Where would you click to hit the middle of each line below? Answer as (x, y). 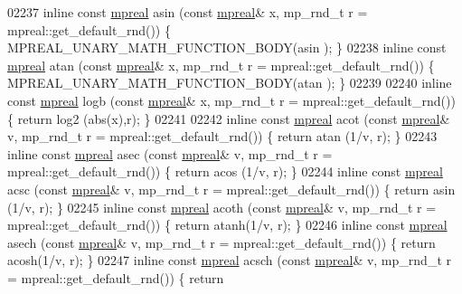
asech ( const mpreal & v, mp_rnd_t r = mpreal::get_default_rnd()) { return (222, 242)
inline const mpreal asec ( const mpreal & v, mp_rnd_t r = (170, 153)
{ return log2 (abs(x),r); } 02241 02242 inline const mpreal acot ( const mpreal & (229, 118)
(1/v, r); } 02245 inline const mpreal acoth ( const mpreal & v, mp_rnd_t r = (222, 207)
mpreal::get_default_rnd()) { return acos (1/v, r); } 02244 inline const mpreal (225, 171)
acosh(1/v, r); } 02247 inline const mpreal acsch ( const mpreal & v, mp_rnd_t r (229, 260)
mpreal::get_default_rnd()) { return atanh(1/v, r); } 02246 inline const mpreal (227, 225)
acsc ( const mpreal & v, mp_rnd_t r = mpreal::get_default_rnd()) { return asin (231, 189)
